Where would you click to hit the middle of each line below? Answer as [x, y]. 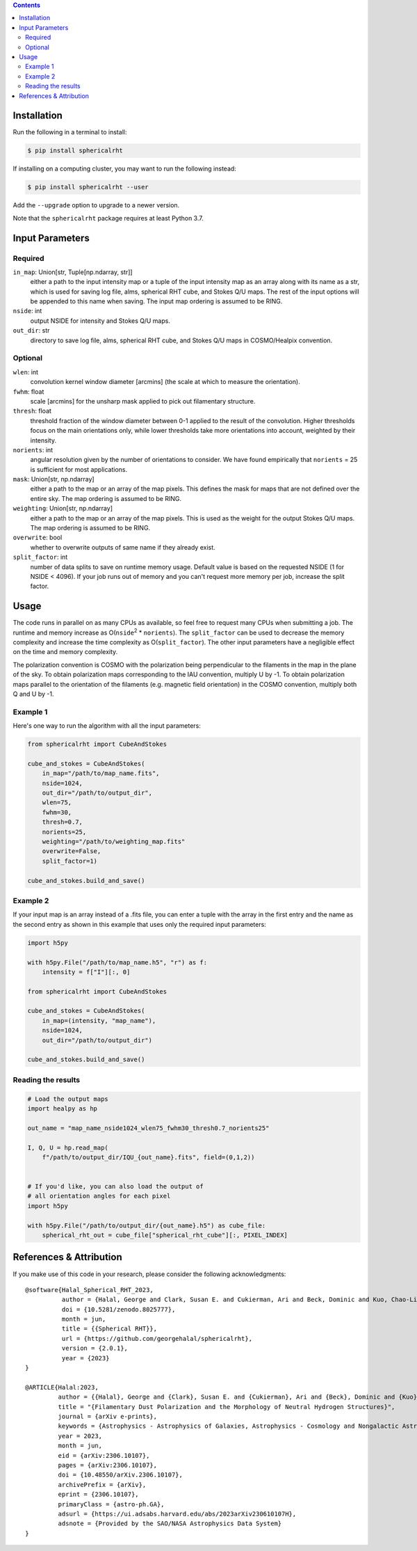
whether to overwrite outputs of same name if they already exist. [123, 547]
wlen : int [25, 372]
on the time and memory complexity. [65, 652]
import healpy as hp [62, 1108]
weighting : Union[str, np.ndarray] [63, 509]
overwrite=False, [72, 851]
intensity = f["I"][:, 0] [86, 972]
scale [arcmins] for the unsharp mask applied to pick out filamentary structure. [143, 401]
